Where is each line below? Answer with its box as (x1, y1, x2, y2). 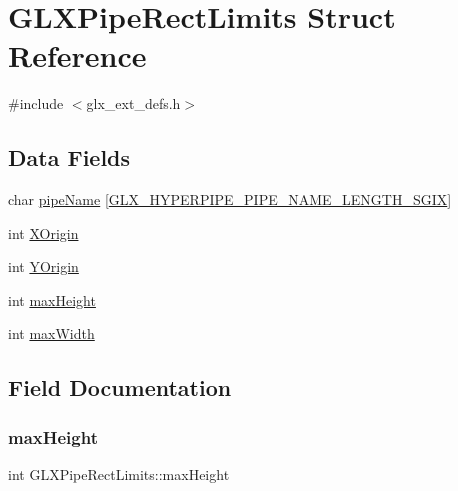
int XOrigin (8, 222, 79, 243)
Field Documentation (8, 372, 232, 403)
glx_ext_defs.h (86, 93, 181, 114)
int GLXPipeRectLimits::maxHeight (8, 464, 230, 485)
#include (8, 93, 64, 114)
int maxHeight (8, 289, 96, 310)
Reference (8, 35, 147, 76)
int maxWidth (8, 323, 95, 344)
